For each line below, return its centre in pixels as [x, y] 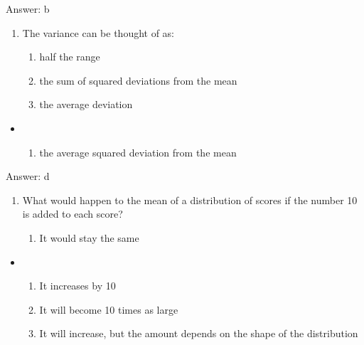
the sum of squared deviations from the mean [138, 80]
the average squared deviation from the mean [138, 152]
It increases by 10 [77, 286]
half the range [70, 57]
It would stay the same [89, 237]
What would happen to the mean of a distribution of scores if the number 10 [190, 200]
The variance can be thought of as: [98, 32]
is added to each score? [73, 214]
